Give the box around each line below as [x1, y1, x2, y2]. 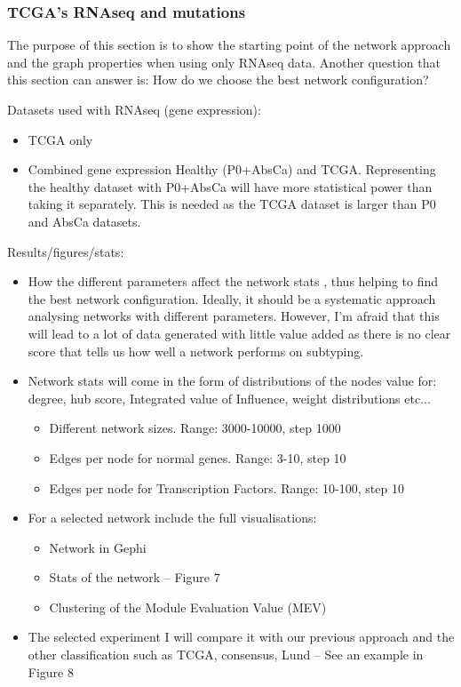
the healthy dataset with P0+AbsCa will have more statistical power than [28, 177, 433, 196]
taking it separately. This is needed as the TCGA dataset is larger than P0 [28, 195, 436, 213]
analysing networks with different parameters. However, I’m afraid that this [28, 307, 440, 325]
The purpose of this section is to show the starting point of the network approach [7, 36, 451, 54]
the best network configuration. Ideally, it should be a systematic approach [28, 289, 436, 308]
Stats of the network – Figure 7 [49, 568, 220, 587]
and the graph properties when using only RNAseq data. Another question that [7, 52, 441, 71]
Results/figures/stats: [7, 242, 124, 260]
